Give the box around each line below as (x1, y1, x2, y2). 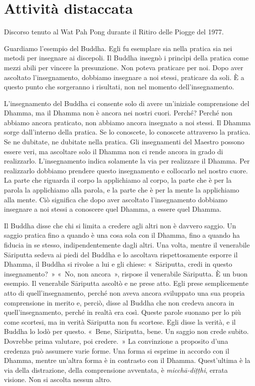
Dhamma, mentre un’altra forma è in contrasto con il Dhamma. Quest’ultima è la (4, 355, 251, 365)
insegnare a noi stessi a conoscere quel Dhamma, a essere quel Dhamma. (4, 204, 222, 214)
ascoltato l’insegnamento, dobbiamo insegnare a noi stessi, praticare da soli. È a (4, 72, 244, 82)
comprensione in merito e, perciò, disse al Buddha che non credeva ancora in (4, 297, 234, 307)
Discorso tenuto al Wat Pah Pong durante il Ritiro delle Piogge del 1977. (4, 27, 224, 37)
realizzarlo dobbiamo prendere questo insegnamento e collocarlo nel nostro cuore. (4, 165, 248, 175)
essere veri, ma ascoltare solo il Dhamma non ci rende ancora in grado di (4, 146, 223, 156)
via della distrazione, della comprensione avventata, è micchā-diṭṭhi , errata (4, 364, 228, 375)
